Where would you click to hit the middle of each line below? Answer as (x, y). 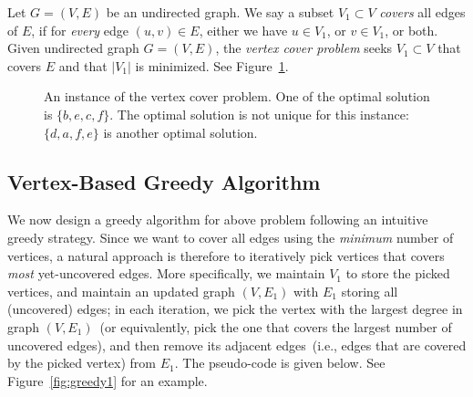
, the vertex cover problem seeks (304, 48)
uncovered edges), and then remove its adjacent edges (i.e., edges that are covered (237, 345)
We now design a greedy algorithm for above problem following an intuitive (218, 219)
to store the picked (398, 273)
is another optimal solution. (180, 132)
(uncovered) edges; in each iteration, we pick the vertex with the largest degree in (235, 309)
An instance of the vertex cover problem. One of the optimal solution (237, 96)
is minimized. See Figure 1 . (212, 65)
